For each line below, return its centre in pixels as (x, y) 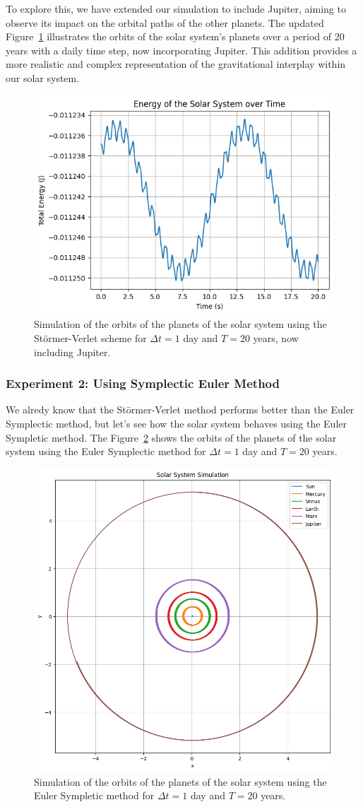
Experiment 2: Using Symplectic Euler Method (143, 383)
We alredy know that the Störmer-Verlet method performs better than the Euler (180, 410)
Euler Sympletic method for (94, 795)
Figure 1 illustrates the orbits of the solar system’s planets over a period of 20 (175, 36)
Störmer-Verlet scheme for (90, 337)
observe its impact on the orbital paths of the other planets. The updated (165, 22)
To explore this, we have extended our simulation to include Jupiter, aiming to (176, 8)
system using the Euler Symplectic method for (106, 451)
